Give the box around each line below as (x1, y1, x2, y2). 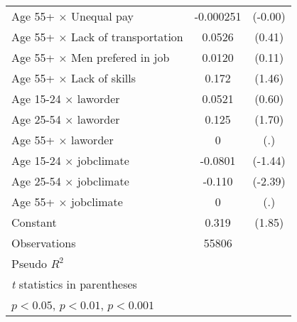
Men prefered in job (70, 49, 170, 65)
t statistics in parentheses (11, 276, 137, 292)
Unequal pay (70, 8, 134, 24)
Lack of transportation (70, 28, 183, 45)
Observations (11, 235, 76, 251)
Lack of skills (70, 70, 136, 86)
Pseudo (11, 255, 48, 272)
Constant (11, 214, 57, 230)
